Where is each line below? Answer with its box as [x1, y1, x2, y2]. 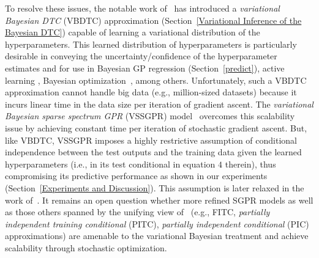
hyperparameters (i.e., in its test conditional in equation [5, 157, 216, 170]
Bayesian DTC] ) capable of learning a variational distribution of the [5, 26, 260, 39]
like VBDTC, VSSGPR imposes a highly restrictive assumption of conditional [5, 133, 297, 146]
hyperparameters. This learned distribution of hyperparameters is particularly [5, 37, 297, 50]
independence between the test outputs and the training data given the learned [5, 146, 302, 158]
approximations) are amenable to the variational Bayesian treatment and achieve [5, 229, 309, 242]
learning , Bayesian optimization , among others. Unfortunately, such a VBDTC [5, 73, 307, 86]
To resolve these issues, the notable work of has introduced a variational [5, 2, 280, 14]
